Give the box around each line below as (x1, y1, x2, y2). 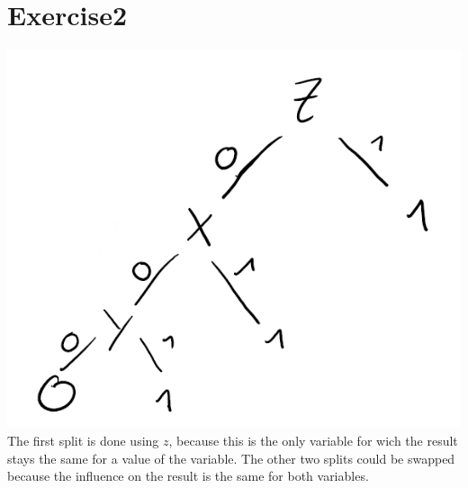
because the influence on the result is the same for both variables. (7, 466, 369, 485)
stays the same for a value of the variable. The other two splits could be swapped (7, 448, 455, 467)
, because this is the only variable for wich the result (168, 431, 458, 449)
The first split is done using (7, 431, 159, 449)
